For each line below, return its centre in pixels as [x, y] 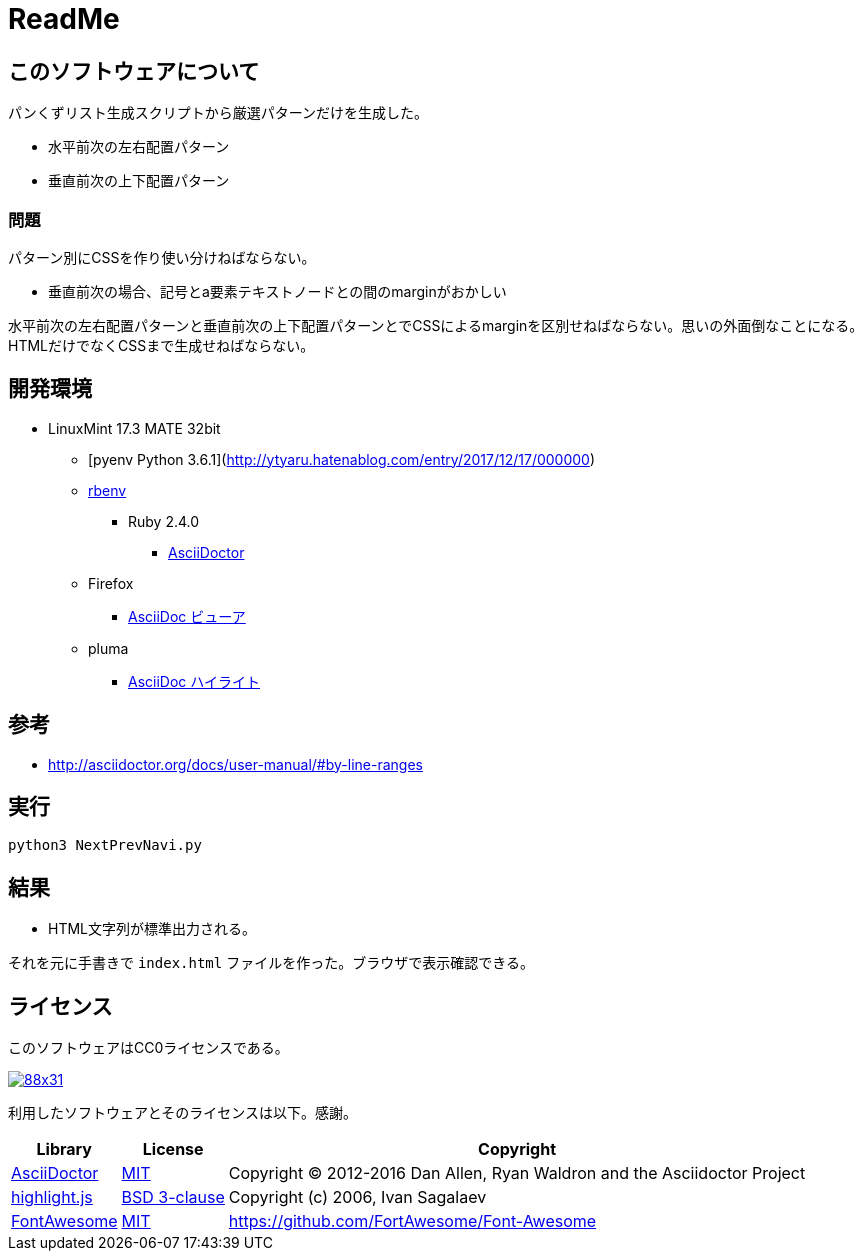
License [173, 1149]
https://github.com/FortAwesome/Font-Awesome [412, 1221]
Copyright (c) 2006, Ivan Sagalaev [357, 1197]
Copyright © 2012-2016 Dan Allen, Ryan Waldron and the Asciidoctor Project [517, 1173]
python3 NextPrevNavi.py [105, 845]
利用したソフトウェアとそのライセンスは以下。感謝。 [183, 1113]
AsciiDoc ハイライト [194, 681]
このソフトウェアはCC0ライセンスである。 [148, 1048]
